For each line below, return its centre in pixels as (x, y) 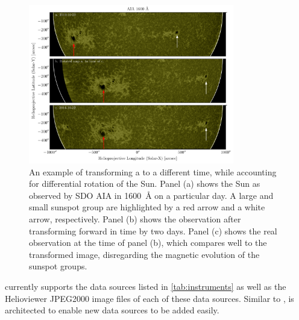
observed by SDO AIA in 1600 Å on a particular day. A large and (151, 195)
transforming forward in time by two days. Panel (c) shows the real (153, 231)
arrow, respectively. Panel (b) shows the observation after (135, 218)
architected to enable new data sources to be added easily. (112, 310)
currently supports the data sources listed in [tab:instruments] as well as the (146, 286)
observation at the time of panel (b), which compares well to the (148, 243)
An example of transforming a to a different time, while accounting (153, 171)
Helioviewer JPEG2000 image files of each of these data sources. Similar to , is (149, 298)
